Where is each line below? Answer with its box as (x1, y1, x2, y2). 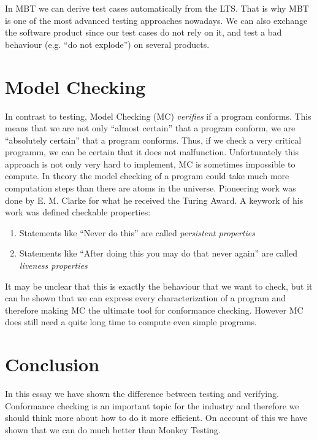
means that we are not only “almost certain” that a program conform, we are (5, 122, 296, 134)
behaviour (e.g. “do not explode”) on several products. (5, 37, 210, 50)
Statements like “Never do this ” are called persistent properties (19, 226, 255, 239)
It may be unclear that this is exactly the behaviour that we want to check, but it (5, 279, 313, 292)
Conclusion (5, 352, 100, 377)
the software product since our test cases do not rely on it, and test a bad (5, 26, 282, 39)
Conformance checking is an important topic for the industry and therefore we (5, 399, 299, 412)
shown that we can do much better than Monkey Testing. (5, 423, 221, 436)
